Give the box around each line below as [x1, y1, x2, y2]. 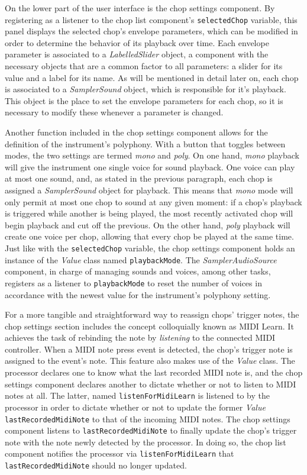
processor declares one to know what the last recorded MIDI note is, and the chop [5, 366, 303, 379]
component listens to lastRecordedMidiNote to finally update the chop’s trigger [5, 424, 297, 437]
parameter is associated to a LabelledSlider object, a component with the [5, 48, 269, 60]
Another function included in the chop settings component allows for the [5, 126, 268, 138]
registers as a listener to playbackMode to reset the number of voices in [5, 276, 262, 289]
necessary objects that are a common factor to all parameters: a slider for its [5, 60, 283, 72]
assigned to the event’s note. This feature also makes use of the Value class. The [5, 354, 295, 367]
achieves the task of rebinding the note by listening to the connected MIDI [5, 331, 276, 344]
